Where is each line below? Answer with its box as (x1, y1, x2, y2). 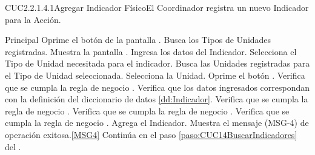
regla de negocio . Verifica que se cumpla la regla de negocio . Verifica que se (5, 104, 290, 117)
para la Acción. (5, 13, 61, 25)
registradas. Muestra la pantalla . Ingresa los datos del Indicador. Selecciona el (5, 45, 297, 58)
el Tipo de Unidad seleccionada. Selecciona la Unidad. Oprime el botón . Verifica (5, 68, 305, 81)
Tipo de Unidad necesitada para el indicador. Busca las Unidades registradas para (5, 57, 310, 70)
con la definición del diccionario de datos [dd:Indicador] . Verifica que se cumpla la (5, 93, 308, 105)
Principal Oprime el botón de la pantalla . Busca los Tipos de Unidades (5, 33, 271, 46)
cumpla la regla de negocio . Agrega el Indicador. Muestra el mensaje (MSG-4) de (5, 116, 309, 129)
